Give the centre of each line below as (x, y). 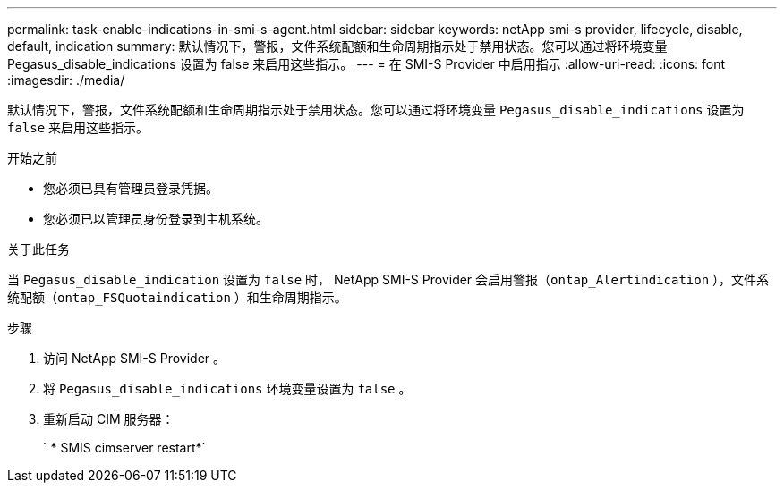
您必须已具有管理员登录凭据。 (131, 188)
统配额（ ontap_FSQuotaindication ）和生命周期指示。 (177, 297)
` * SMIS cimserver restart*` (125, 448)
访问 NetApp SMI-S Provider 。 (135, 358)
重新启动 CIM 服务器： (109, 419)
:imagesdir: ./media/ (66, 80)
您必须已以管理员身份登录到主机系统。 (156, 219)
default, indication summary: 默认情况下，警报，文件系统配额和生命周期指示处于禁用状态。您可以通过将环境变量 (337, 46)
